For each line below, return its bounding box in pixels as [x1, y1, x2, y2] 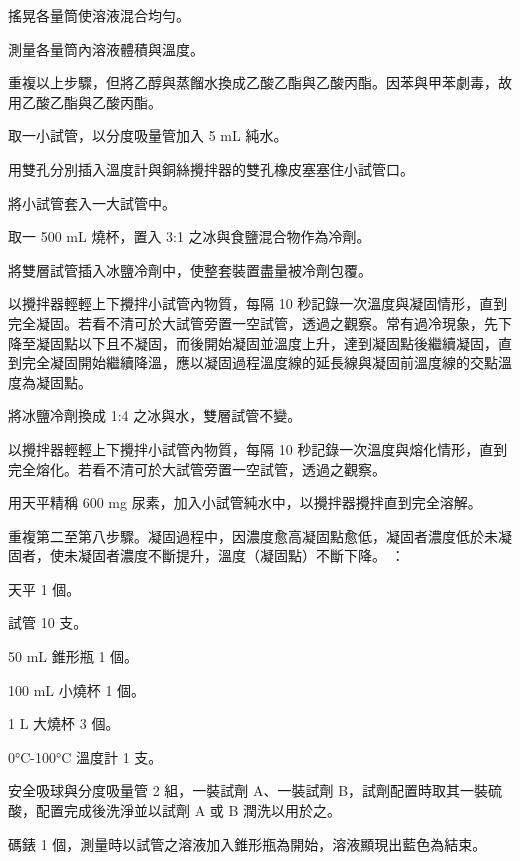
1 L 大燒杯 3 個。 [8, 713, 120, 734]
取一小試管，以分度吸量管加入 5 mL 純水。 [8, 125, 288, 146]
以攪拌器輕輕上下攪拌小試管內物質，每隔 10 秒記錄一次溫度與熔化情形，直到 [8, 438, 508, 459]
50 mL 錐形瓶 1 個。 [8, 646, 139, 667]
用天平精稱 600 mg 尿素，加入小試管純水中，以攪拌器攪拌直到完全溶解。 [8, 492, 482, 513]
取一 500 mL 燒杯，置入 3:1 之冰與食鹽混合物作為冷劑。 [8, 226, 371, 247]
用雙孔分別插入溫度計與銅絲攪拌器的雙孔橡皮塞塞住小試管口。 [8, 158, 414, 179]
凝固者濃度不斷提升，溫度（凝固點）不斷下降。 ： [77, 545, 405, 566]
